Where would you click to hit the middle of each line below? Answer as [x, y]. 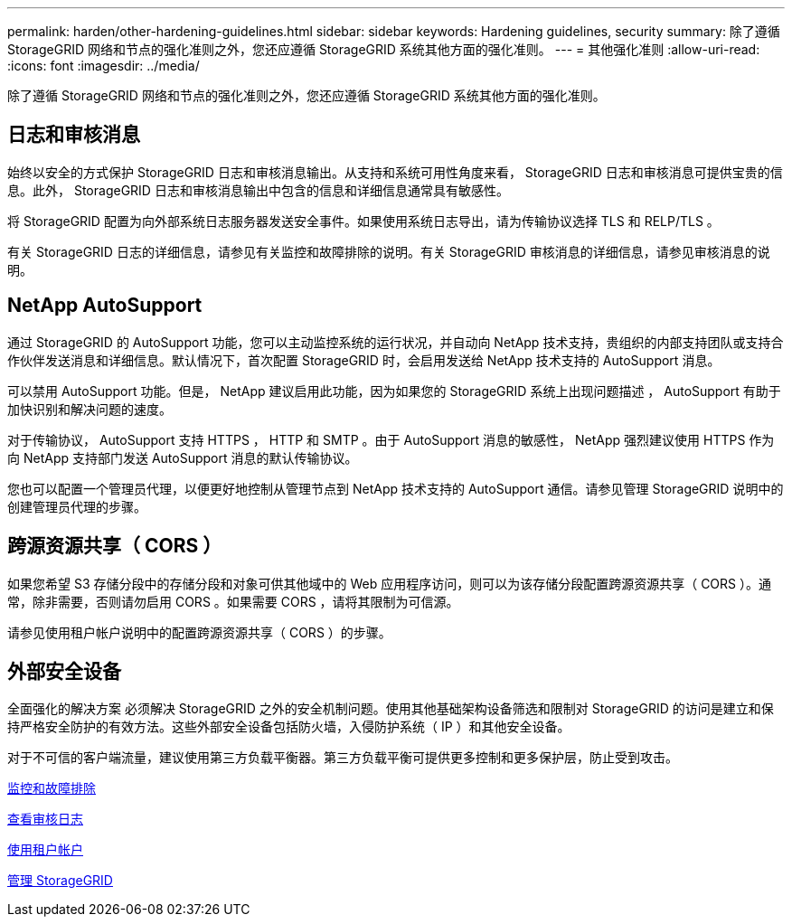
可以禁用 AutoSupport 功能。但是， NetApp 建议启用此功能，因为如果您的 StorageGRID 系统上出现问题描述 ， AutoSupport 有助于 [394, 391]
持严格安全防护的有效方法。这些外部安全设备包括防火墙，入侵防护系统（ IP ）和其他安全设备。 [289, 727]
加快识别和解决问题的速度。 [90, 409]
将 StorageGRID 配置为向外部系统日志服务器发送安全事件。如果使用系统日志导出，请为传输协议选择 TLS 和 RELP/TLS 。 [363, 221]
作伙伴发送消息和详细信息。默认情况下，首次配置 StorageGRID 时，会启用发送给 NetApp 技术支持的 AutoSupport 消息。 [364, 360]
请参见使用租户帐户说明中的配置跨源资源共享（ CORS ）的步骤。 [199, 632]
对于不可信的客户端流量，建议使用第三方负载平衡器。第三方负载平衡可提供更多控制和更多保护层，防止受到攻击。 [343, 758]
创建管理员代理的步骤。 [77, 506]
